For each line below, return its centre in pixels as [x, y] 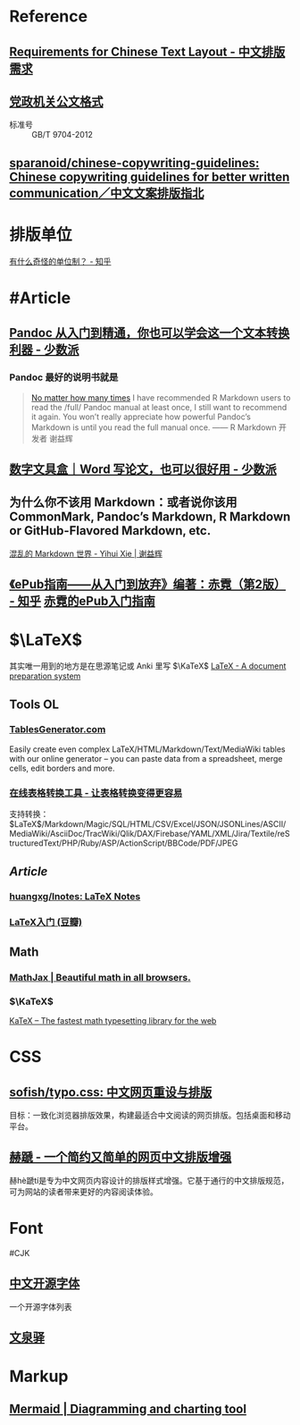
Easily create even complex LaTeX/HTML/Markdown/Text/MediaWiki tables [147, 749]
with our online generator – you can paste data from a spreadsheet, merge [146, 758]
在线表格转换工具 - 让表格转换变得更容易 [96, 793]
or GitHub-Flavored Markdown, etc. [110, 531]
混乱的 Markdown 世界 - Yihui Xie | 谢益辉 [86, 553]
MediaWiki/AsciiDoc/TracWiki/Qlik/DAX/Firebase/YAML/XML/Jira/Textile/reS [150, 834]
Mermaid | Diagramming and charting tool [128, 1409]
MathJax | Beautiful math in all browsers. [100, 977]
